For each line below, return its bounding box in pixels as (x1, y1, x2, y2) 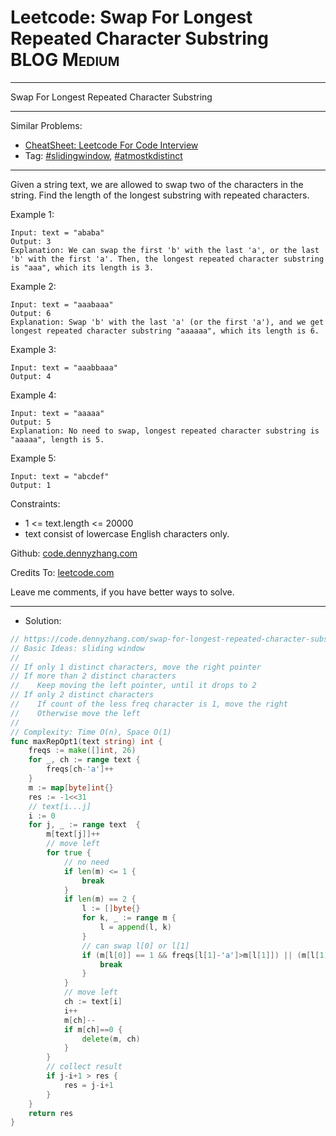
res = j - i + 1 (63, 1080, 114, 1090)
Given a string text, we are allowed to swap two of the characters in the (10, 178, 304, 190)
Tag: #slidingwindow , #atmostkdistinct (24, 149, 183, 161)
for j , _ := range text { (28, 820, 141, 830)
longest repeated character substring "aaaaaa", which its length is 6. (10, 326, 320, 336)
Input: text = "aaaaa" (10, 408, 105, 418)
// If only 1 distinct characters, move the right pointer (10, 662, 262, 672)
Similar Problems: (10, 119, 83, 131)
